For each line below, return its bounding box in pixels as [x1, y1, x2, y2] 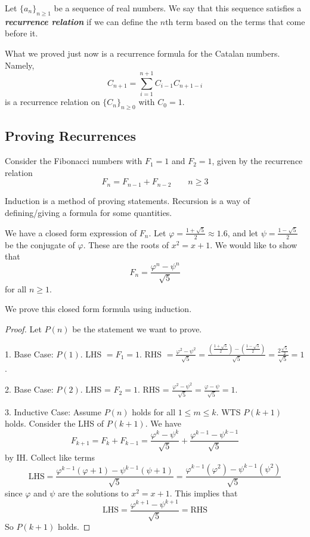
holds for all [132, 405, 176, 418]
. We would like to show [210, 238, 297, 251]
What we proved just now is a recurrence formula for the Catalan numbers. [5, 47, 280, 59]
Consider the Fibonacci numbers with [5, 155, 142, 167]
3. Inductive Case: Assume [5, 405, 101, 418]
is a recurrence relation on [5, 95, 100, 108]
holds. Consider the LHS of [5, 417, 104, 430]
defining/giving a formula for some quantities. [5, 206, 172, 218]
